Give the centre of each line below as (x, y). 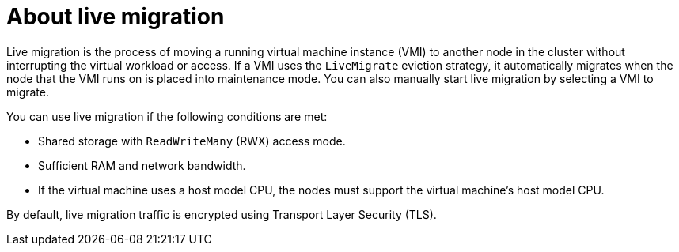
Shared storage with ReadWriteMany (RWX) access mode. (192, 141)
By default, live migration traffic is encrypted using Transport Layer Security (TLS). (222, 214)
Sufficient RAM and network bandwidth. (142, 165)
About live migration (116, 17)
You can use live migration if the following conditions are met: (167, 116)
